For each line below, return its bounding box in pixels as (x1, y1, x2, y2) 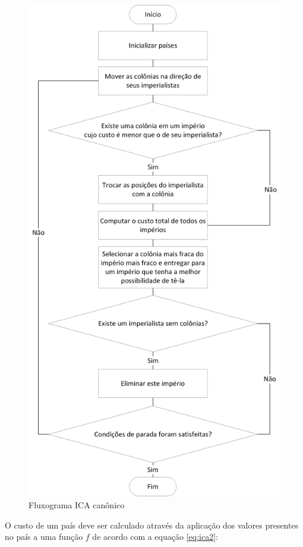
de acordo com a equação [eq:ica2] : (92, 530, 218, 543)
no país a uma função (5, 530, 83, 543)
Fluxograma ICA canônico (29, 499, 125, 511)
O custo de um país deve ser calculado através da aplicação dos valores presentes (5, 518, 299, 531)
